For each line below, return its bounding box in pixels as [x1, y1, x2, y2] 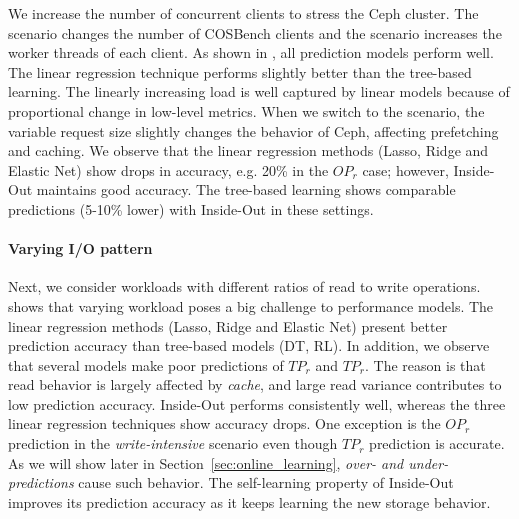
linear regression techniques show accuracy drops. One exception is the [8, 413, 441, 434]
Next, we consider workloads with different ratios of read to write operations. [8, 276, 481, 297]
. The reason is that [365, 354, 486, 375]
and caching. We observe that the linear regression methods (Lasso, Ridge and [8, 140, 489, 161]
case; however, [362, 159, 449, 180]
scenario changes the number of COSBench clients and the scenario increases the [8, 22, 502, 43]
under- [408, 452, 449, 473]
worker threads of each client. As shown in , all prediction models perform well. [8, 42, 494, 63]
